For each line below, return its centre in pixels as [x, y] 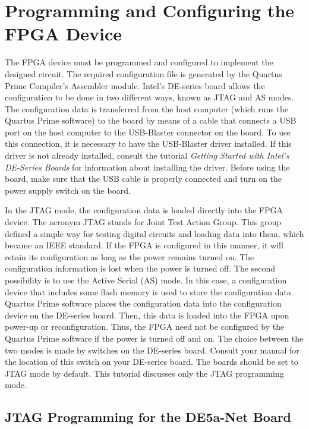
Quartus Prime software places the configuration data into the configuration [143, 303]
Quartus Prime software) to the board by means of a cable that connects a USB [151, 120]
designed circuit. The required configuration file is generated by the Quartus [144, 73]
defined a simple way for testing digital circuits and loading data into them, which [154, 233]
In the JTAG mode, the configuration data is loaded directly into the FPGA [144, 210]
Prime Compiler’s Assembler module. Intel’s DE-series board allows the [135, 85]
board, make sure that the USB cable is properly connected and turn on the [144, 179]
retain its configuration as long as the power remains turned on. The [130, 256]
